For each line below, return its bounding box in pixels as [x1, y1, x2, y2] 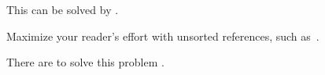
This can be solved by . [6, 2, 119, 17]
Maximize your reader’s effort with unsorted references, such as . [6, 27, 319, 44]
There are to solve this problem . [6, 54, 164, 70]
